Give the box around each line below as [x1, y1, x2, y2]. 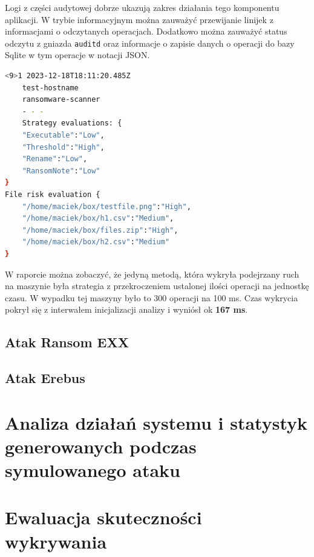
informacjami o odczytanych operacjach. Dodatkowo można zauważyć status [5, 25, 287, 38]
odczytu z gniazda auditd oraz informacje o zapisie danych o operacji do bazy [5, 36, 295, 49]
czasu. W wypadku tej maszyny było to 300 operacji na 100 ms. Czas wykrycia [5, 291, 298, 304]
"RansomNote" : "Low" [22, 166, 100, 175]
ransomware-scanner [22, 95, 100, 104]
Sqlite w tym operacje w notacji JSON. [5, 48, 150, 61]
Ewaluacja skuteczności [5, 505, 202, 530]
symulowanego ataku [5, 458, 180, 482]
